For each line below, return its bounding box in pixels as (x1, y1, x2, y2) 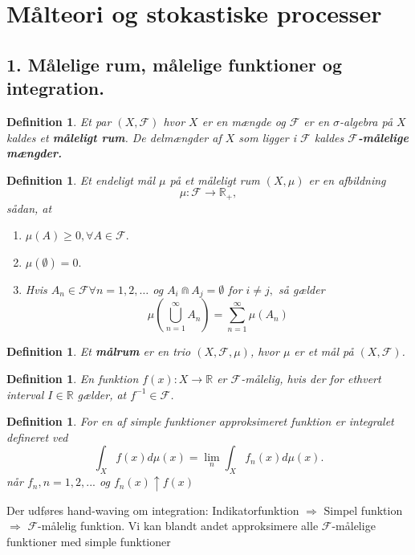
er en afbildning (308, 171, 386, 188)
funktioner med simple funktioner (6, 533, 171, 549)
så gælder (279, 280, 325, 297)
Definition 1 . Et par (6, 112, 112, 129)
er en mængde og (201, 112, 286, 129)
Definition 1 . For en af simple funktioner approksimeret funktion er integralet (6, 413, 394, 430)
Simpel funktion (323, 501, 403, 518)
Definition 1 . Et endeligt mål (6, 171, 156, 188)
